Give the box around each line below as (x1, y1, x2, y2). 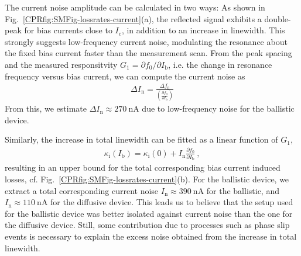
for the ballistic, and (206, 184, 279, 196)
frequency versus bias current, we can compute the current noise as (5, 70, 245, 82)
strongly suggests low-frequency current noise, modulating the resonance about (5, 35, 288, 47)
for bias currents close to (24, 24, 112, 36)
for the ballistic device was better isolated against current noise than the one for (5, 207, 293, 219)
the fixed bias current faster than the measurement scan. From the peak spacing (5, 47, 292, 59)
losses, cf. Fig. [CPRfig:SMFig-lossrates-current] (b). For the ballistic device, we (5, 173, 289, 185)
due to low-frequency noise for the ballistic (142, 102, 295, 115)
